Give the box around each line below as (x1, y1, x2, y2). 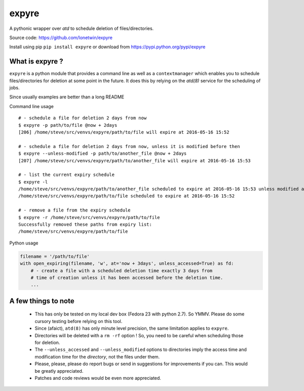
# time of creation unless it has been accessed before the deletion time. (30, 274, 223, 280)
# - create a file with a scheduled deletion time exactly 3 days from (30, 268, 213, 273)
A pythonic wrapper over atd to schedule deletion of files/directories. (9, 25, 154, 31)
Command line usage (9, 103, 54, 109)
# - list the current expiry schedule (18, 172, 115, 177)
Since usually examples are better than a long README (9, 94, 124, 100)
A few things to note (9, 297, 74, 305)
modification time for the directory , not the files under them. (34, 353, 160, 360)
